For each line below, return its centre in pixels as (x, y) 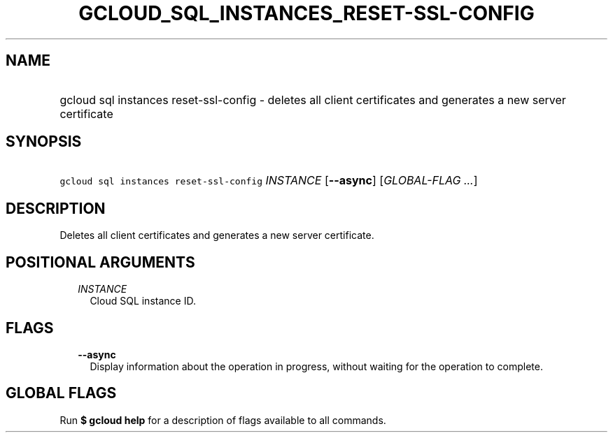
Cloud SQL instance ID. (143, 301)
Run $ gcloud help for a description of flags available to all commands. (223, 420)
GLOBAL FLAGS (61, 393)
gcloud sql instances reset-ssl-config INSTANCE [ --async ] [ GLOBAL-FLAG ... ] (269, 181)
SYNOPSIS (44, 142)
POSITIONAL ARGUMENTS (100, 262)
